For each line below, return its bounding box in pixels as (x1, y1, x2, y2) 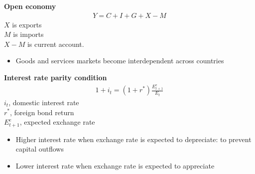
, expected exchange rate (19, 117, 95, 127)
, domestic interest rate (8, 97, 79, 107)
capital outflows (15, 144, 64, 154)
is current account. (27, 38, 84, 49)
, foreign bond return (10, 107, 74, 117)
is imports (13, 29, 44, 39)
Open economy (4, 1, 56, 11)
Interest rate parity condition (4, 72, 107, 82)
